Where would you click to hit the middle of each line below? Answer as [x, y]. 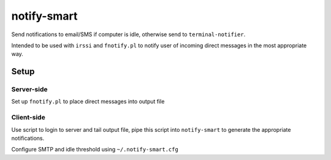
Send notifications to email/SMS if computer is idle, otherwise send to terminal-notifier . [128, 34]
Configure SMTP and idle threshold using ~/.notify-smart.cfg [95, 150]
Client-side [28, 118]
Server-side [30, 90]
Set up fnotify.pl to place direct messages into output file [88, 102]
